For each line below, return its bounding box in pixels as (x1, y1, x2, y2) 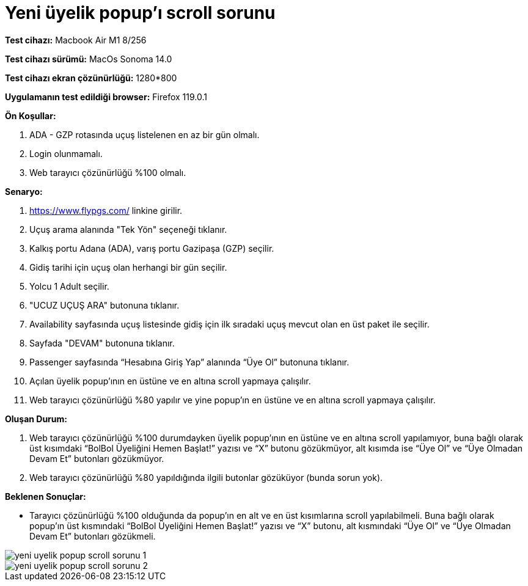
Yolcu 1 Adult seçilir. (29, 280, 109, 291)
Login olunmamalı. (29, 148, 103, 159)
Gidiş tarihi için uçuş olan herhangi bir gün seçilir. (29, 262, 227, 273)
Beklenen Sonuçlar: (5, 491, 86, 502)
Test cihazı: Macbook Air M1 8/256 (5, 34, 147, 45)
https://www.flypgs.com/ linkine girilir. (29, 205, 183, 216)
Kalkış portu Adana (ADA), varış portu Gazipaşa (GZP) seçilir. (29, 243, 274, 254)
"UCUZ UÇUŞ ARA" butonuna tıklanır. (29, 299, 180, 310)
